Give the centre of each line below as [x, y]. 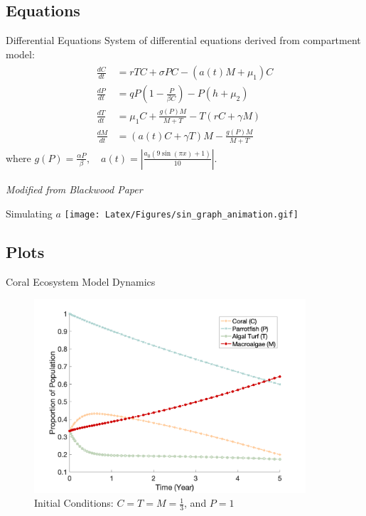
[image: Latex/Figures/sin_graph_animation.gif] [181, 215]
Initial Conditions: [74, 503]
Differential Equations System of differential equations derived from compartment [183, 40]
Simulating [29, 214]
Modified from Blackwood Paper [74, 189]
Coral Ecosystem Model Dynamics [81, 281]
